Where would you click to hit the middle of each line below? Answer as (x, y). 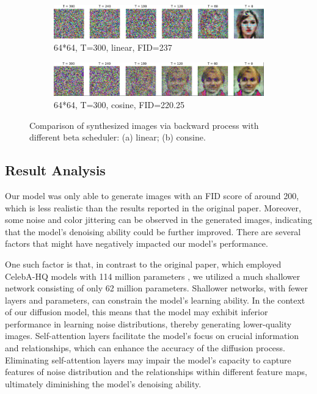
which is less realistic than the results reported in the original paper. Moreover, (153, 207)
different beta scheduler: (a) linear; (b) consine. (118, 137)
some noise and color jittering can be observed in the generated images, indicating (158, 220)
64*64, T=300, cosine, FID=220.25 (119, 104)
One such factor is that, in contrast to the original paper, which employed (143, 264)
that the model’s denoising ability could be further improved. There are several (153, 231)
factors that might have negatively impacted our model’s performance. (137, 243)
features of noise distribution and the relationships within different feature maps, (156, 372)
